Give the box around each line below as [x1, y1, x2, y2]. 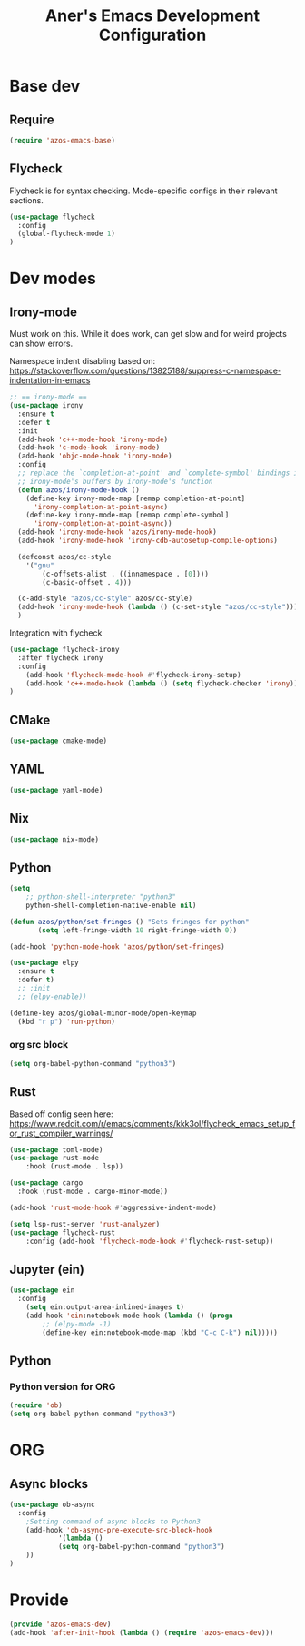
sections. [9, 194, 44, 205]
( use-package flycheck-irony [9, 646, 120, 655]
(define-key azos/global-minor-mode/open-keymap [9, 1009, 197, 1018]
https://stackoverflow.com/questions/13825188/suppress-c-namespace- [9, 365, 282, 377]
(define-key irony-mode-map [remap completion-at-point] [25, 494, 246, 503]
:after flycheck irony [17, 653, 103, 663]
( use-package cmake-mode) [9, 736, 107, 745]
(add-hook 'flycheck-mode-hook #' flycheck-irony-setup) [25, 670, 242, 679]
